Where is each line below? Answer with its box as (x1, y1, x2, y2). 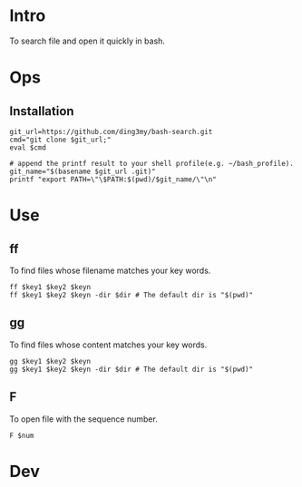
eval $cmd (9, 142, 47, 152)
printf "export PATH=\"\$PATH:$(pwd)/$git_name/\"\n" (9, 174, 218, 184)
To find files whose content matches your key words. (9, 339, 208, 350)
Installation (9, 103, 74, 119)
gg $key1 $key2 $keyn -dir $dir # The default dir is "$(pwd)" (9, 365, 254, 374)
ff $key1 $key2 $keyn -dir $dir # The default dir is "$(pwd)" (9, 290, 254, 299)
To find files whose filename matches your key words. (9, 265, 211, 276)
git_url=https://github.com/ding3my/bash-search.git (9, 127, 213, 136)
